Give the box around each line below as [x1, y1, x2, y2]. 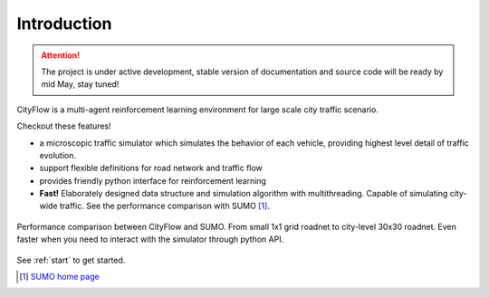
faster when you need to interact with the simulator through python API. [16, 234, 284, 244]
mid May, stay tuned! [41, 79, 120, 90]
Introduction [16, 14, 112, 34]
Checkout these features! [16, 120, 112, 131]
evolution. [39, 149, 77, 160]
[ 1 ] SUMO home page [19, 272, 100, 283]
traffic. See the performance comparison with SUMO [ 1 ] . [59, 200, 271, 212]
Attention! [41, 50, 81, 61]
